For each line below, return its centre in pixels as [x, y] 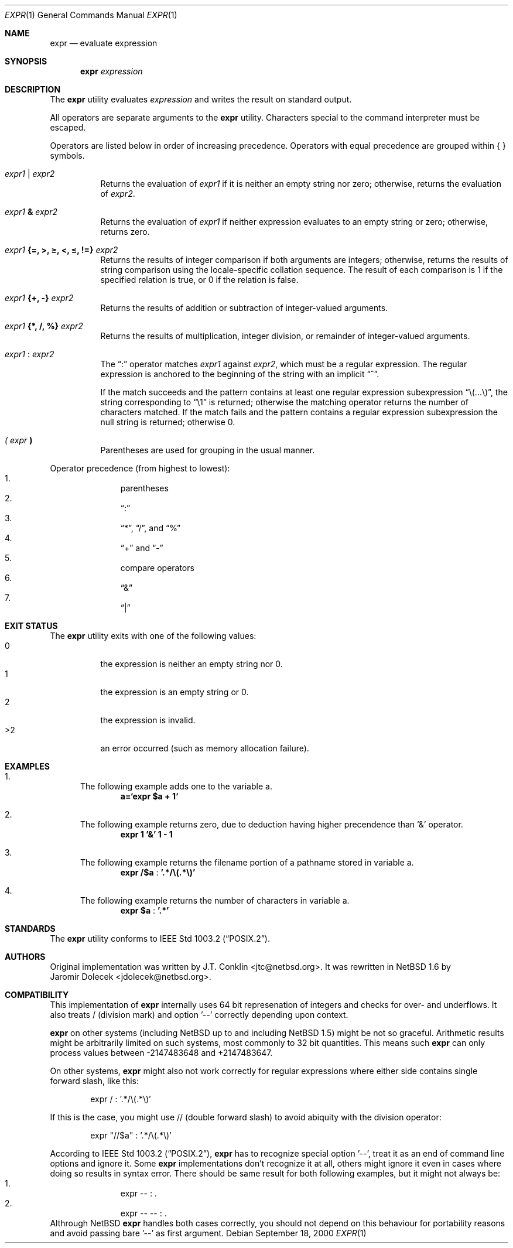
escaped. [68, 127]
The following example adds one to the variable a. [176, 786]
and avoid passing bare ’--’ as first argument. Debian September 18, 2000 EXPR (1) [208, 1233]
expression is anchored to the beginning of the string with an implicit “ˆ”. [240, 374]
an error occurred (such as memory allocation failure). [205, 748]
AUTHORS [25, 957]
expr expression [112, 71]
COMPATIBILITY [37, 995]
